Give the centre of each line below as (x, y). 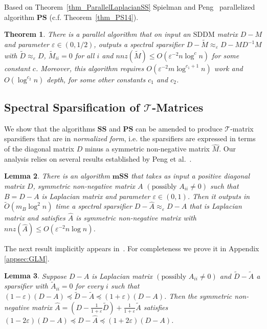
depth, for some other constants (96, 79)
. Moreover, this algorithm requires (90, 68)
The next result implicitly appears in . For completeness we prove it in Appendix (132, 248)
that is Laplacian (216, 206)
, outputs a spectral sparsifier (139, 44)
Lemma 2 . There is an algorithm (57, 176)
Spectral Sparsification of (72, 107)
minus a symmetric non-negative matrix (147, 149)
